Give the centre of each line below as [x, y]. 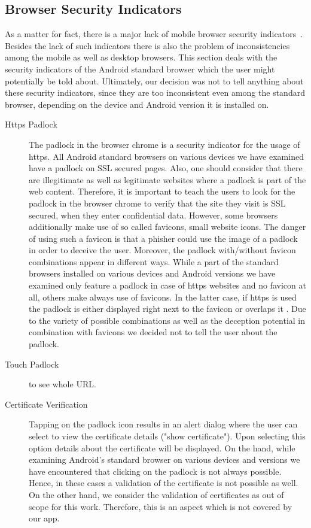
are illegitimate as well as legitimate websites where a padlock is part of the [167, 179]
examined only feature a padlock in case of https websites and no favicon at [167, 285]
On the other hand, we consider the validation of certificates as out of [156, 494]
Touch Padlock [32, 364]
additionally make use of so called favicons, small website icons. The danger [167, 227]
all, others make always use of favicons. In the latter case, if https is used [163, 297]
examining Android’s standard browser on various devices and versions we [164, 459]
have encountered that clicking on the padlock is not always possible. [155, 471]
